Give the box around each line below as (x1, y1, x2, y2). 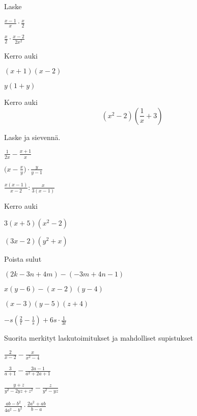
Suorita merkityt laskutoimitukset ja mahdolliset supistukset (4, 332, 193, 343)
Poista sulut (4, 253, 42, 264)
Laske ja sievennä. (4, 131, 61, 142)
